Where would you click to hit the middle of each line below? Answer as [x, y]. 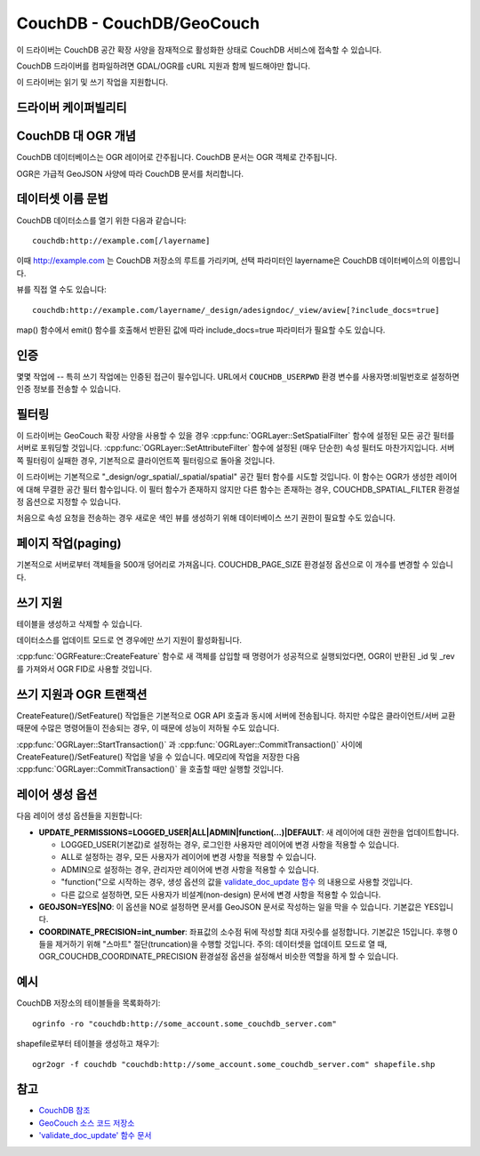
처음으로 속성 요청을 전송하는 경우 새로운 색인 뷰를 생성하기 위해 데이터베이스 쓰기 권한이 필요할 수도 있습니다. [206, 518]
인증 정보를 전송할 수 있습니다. [69, 389]
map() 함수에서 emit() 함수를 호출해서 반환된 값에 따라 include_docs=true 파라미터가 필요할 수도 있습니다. [201, 330]
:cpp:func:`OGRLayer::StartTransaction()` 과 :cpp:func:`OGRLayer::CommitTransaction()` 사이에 [190, 744]
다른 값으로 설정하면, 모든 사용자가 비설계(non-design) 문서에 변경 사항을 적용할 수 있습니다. [221, 895]
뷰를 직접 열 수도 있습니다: [61, 290]
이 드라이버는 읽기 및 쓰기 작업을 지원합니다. [92, 82]
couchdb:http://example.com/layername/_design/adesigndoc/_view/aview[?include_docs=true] [236, 310]
